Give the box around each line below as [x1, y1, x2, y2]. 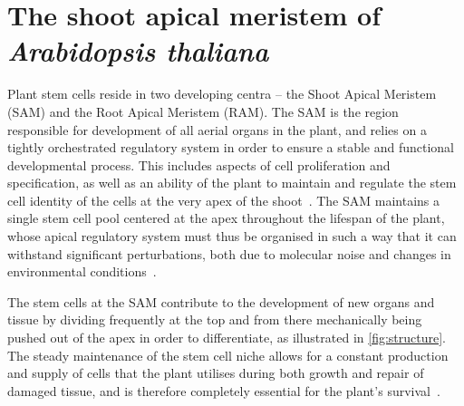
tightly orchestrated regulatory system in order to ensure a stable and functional [7, 138, 455, 157]
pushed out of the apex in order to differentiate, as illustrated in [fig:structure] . [7, 328, 446, 347]
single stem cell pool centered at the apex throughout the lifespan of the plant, [7, 208, 445, 227]
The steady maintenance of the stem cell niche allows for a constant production [7, 345, 449, 364]
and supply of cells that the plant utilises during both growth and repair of [7, 363, 424, 382]
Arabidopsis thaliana [7, 32, 269, 70]
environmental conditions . [7, 262, 157, 281]
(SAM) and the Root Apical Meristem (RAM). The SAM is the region [7, 101, 399, 121]
